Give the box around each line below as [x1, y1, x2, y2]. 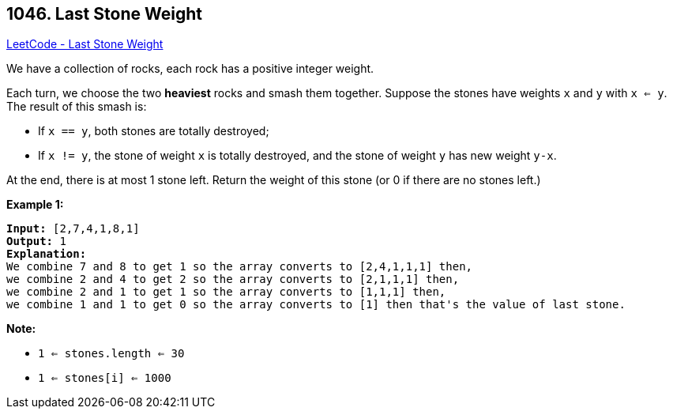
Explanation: [6, 247, 87, 261]
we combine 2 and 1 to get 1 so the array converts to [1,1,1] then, [6, 285, 446, 299]
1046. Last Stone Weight [6, 4, 202, 24]
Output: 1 [6, 235, 66, 248]
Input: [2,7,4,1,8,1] [6, 222, 140, 236]
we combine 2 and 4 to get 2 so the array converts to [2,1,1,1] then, [6, 273, 460, 286]
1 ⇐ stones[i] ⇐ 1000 [38, 372, 171, 385]
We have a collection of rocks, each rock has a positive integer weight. [6, 62, 374, 76]
